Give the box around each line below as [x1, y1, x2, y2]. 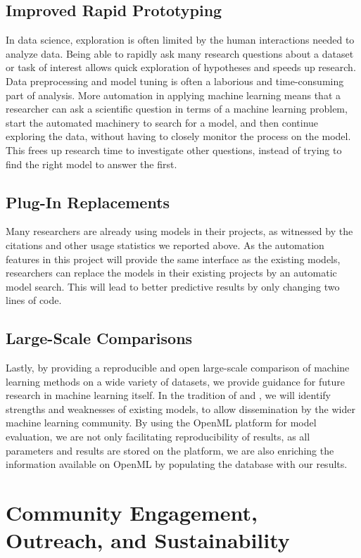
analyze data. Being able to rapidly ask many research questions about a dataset [6, 46, 354, 61]
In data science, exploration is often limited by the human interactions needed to [6, 32, 355, 47]
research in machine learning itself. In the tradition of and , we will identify [6, 388, 331, 402]
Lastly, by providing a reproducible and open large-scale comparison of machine [6, 360, 350, 375]
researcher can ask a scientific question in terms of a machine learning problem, [6, 101, 348, 116]
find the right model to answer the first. [6, 156, 177, 171]
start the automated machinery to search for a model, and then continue [6, 115, 319, 129]
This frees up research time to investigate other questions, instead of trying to [6, 142, 342, 157]
